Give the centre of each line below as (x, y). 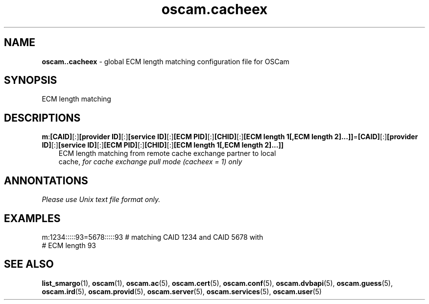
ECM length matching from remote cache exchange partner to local (167, 153)
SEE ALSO (29, 264)
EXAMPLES (32, 218)
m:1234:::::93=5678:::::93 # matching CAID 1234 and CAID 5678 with (153, 237)
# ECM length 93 (69, 245)
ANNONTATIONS (46, 180)
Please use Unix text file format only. (101, 200)
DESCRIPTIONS (42, 118)
